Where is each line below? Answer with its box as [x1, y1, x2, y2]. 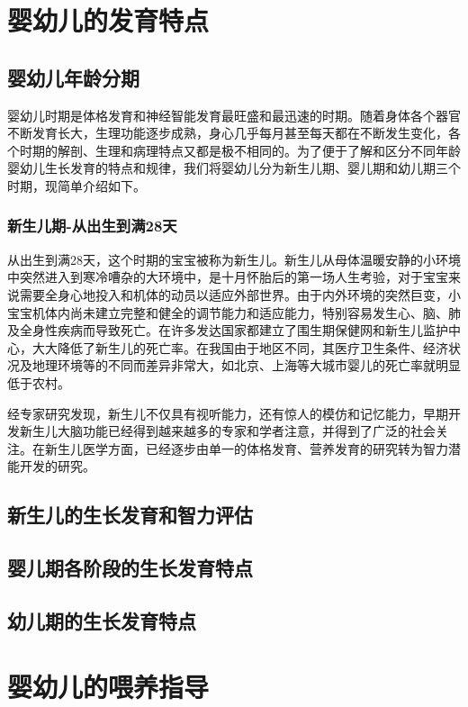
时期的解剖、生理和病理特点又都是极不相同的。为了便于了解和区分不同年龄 [19, 140, 461, 159]
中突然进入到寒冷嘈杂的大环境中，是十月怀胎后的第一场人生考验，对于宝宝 [7, 267, 448, 286]
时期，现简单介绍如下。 [7, 176, 146, 195]
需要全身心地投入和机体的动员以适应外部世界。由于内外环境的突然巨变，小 [19, 285, 461, 304]
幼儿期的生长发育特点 [7, 606, 196, 634]
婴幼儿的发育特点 [7, 2, 210, 39]
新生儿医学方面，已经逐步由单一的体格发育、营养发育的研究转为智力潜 [44, 439, 461, 458]
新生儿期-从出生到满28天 [7, 214, 177, 237]
